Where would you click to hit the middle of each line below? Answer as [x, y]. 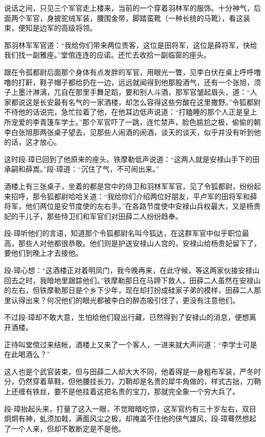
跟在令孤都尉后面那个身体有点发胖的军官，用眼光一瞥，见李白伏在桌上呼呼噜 [132, 72]
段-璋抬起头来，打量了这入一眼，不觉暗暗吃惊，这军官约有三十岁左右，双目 [130, 408]
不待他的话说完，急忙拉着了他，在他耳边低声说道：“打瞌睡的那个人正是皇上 [131, 112]
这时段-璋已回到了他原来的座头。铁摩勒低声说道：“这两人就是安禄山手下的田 [132, 159]
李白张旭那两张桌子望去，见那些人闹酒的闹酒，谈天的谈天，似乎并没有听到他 [132, 132]
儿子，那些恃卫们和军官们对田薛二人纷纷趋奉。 [104, 216]
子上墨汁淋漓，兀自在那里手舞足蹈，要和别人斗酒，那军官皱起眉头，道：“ [127, 92]
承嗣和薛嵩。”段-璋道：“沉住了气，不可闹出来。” [82, 169]
